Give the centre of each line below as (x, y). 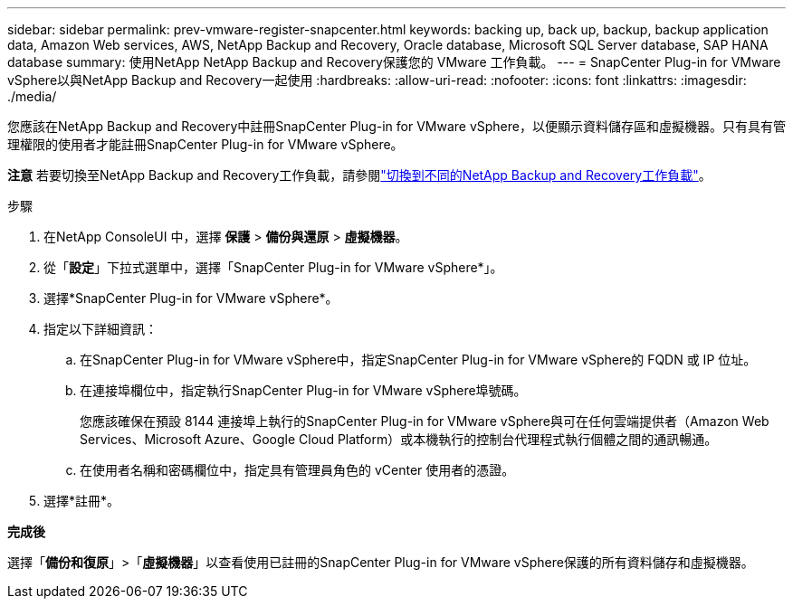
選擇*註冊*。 (82, 501)
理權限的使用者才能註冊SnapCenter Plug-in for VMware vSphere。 (205, 144)
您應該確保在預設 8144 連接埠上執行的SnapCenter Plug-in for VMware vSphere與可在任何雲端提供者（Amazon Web (425, 421)
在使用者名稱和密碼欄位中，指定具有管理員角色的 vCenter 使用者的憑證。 (297, 470)
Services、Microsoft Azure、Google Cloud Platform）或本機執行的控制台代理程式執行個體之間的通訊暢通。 (399, 439)
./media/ (32, 96)
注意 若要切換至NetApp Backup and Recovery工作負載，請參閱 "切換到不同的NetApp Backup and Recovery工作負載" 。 (359, 175)
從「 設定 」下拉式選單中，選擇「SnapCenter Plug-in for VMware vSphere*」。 (273, 267)
